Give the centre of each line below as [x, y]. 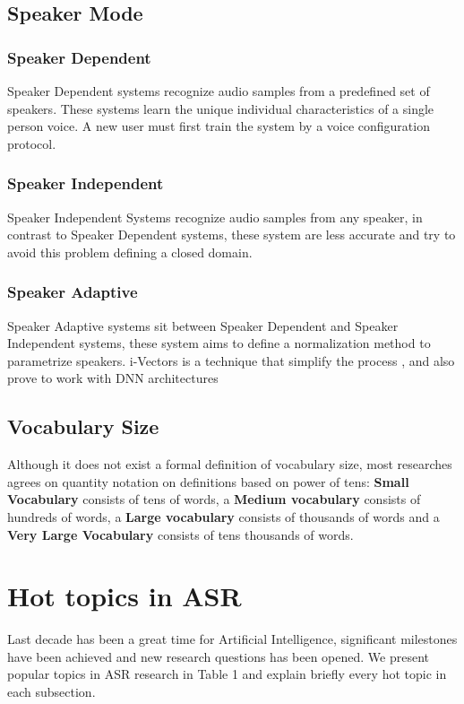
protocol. [32, 143]
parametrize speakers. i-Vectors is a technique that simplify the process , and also [231, 360]
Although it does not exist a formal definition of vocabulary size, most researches [230, 464]
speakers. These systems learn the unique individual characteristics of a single [221, 108]
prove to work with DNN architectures [113, 378]
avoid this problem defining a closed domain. [130, 252]
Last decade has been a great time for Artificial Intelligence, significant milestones [232, 639]
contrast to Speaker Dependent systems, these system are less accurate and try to [232, 235]
